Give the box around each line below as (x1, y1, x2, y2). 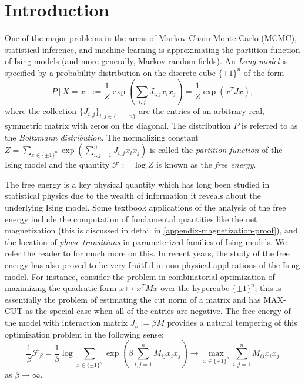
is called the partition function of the (150, 143, 283, 156)
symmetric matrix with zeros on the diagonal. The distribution (5, 119, 231, 132)
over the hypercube (160, 282, 230, 294)
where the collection (5, 105, 77, 117)
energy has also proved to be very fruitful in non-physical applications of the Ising (5, 258, 300, 271)
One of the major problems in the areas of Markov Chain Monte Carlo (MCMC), (5, 32, 297, 44)
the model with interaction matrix (5, 316, 128, 328)
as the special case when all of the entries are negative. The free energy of (25, 305, 291, 317)
